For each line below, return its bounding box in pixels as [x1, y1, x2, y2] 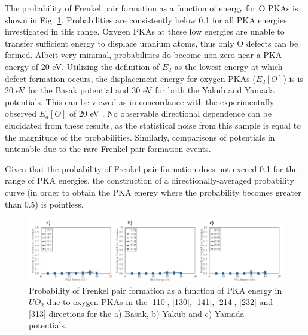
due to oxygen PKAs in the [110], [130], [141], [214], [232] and [47, 296, 273, 308]
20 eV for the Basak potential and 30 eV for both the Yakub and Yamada [5, 84, 275, 96]
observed [5, 107, 37, 120]
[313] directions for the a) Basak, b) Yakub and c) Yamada [29, 307, 245, 319]
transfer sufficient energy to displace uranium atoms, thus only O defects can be [5, 36, 298, 49]
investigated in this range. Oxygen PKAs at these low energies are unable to [5, 25, 285, 38]
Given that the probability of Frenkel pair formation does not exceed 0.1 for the [5, 162, 298, 175]
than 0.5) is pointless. [5, 197, 84, 210]
